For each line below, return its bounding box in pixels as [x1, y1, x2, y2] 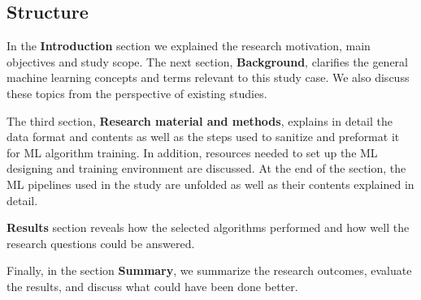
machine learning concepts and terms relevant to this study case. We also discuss [7, 69, 410, 86]
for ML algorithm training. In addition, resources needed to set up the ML [7, 144, 378, 161]
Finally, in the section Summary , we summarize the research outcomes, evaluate [7, 262, 412, 279]
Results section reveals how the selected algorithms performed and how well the [7, 219, 410, 236]
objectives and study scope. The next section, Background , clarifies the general [7, 53, 409, 70]
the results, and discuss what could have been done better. [7, 277, 298, 294]
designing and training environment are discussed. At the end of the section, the [7, 160, 406, 177]
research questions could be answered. [7, 234, 195, 251]
